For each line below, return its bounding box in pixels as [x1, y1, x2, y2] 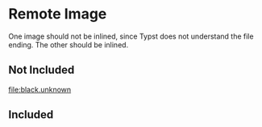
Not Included [8, 63, 75, 77]
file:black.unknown [8, 84, 72, 94]
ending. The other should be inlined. [8, 39, 129, 49]
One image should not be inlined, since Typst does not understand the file [8, 31, 254, 41]
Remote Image [8, 5, 107, 23]
